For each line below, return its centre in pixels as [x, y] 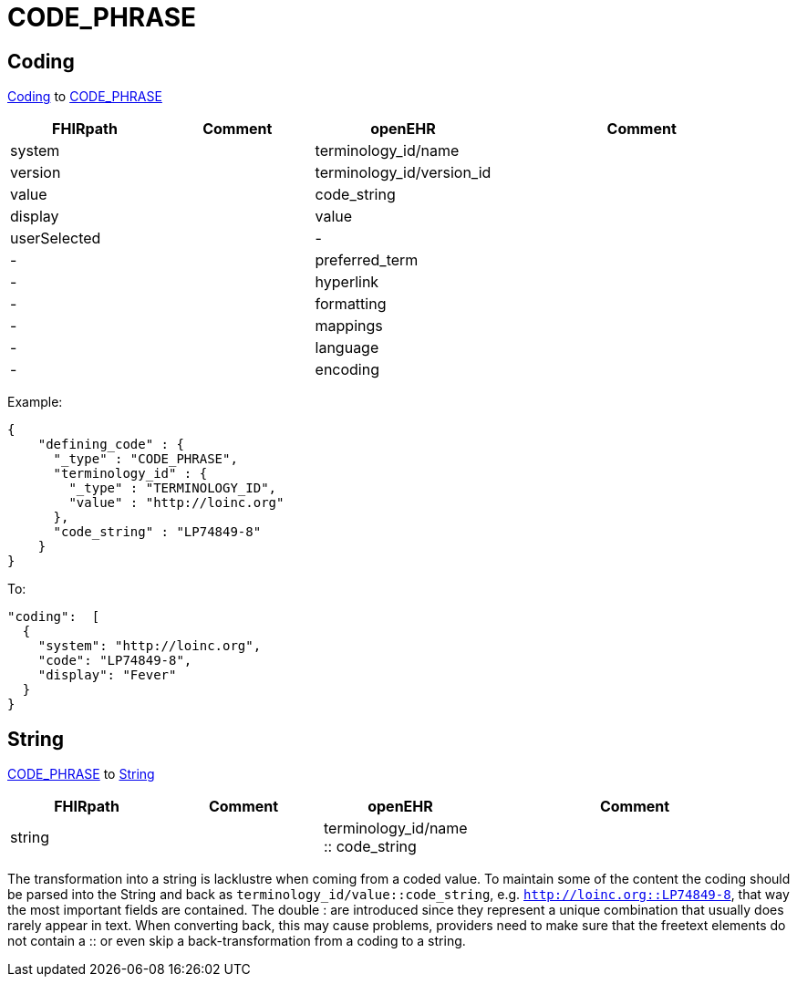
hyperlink [347, 282]
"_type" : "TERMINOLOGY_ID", [173, 488]
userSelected [56, 238]
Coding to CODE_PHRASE [85, 97]
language [347, 348]
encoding [347, 370]
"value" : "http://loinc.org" [176, 503]
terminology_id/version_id [403, 173]
